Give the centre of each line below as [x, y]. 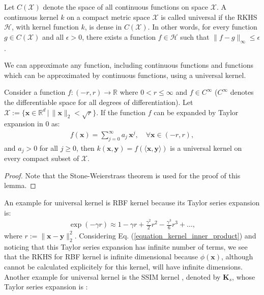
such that [195, 36]
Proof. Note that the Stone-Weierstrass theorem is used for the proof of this [122, 175]
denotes [242, 92]
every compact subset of [42, 158]
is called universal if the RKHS [209, 17]
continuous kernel [31, 17]
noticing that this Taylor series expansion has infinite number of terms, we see [126, 246]
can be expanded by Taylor [196, 112]
